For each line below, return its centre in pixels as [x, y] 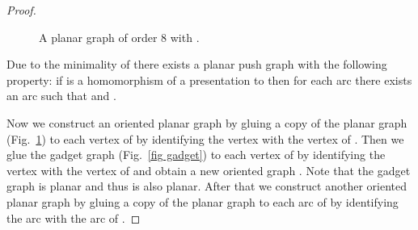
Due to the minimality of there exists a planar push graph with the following [197, 64]
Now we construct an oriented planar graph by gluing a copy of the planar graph [207, 122]
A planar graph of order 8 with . [119, 37]
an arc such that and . [61, 96]
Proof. [21, 10]
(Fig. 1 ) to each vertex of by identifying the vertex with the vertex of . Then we [205, 138]
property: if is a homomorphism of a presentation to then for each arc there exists [209, 79]
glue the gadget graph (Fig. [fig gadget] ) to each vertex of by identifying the [196, 155]
